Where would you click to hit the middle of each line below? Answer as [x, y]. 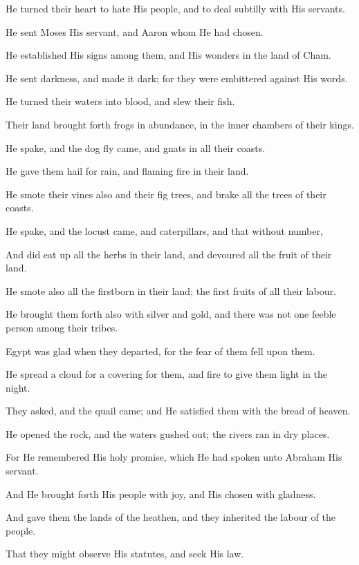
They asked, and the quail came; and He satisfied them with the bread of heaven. [178, 411]
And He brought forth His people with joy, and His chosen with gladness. [161, 494]
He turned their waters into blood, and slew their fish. [120, 101]
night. [18, 387]
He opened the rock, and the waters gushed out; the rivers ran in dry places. [168, 433]
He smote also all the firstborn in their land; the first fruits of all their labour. [171, 290]
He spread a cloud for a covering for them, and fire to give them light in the [166, 374]
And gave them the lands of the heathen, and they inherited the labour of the [171, 517]
